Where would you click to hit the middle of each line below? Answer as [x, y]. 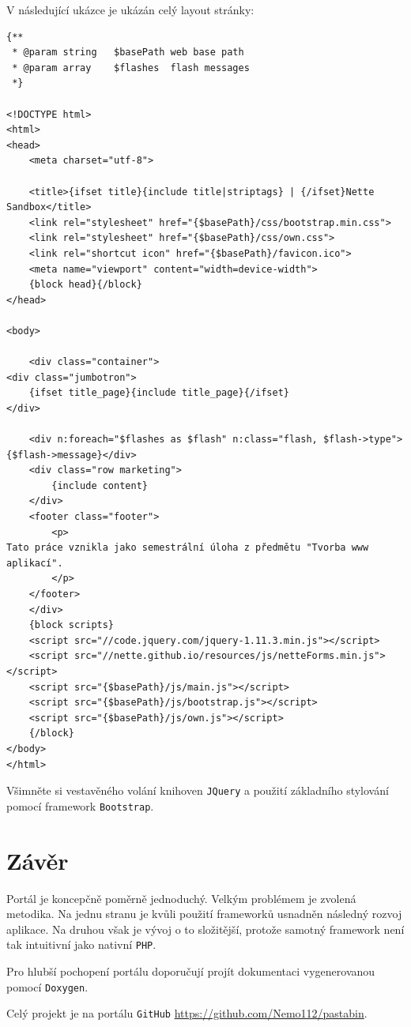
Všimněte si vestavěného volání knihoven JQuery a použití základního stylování [198, 790]
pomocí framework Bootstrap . [80, 805]
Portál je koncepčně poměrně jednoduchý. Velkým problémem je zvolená [181, 898]
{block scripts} [72, 625]
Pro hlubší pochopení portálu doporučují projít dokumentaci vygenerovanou [191, 971]
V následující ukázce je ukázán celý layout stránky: [130, 9]
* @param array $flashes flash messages [131, 68]
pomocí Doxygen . [47, 986]
